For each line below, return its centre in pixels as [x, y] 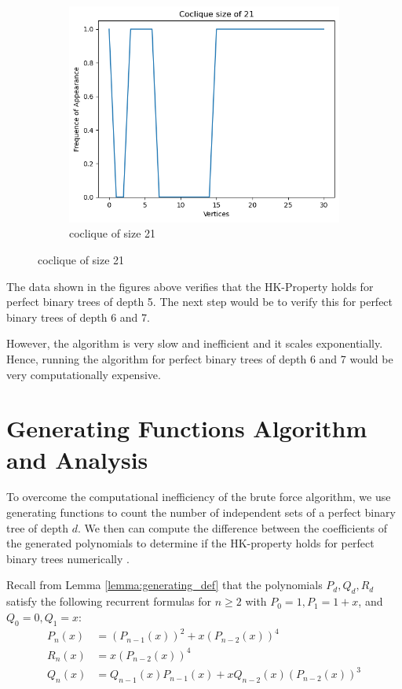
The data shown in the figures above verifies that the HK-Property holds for [190, 286]
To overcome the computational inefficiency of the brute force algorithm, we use [199, 497]
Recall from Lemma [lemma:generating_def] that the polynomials [164, 585]
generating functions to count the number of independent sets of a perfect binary [201, 512]
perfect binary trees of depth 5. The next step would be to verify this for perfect [200, 302]
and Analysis [77, 459]
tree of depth [37, 527]
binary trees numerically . [68, 558]
